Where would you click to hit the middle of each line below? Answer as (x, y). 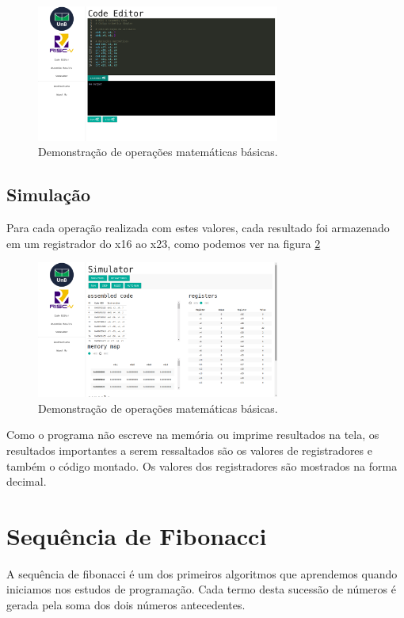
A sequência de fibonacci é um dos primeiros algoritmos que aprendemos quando (202, 573)
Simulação (48, 195)
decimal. (27, 481)
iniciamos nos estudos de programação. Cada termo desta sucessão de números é (201, 589)
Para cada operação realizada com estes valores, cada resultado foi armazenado (198, 228)
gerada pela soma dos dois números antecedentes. (126, 605)
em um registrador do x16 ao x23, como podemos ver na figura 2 (164, 243)
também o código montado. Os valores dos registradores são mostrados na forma (202, 465)
